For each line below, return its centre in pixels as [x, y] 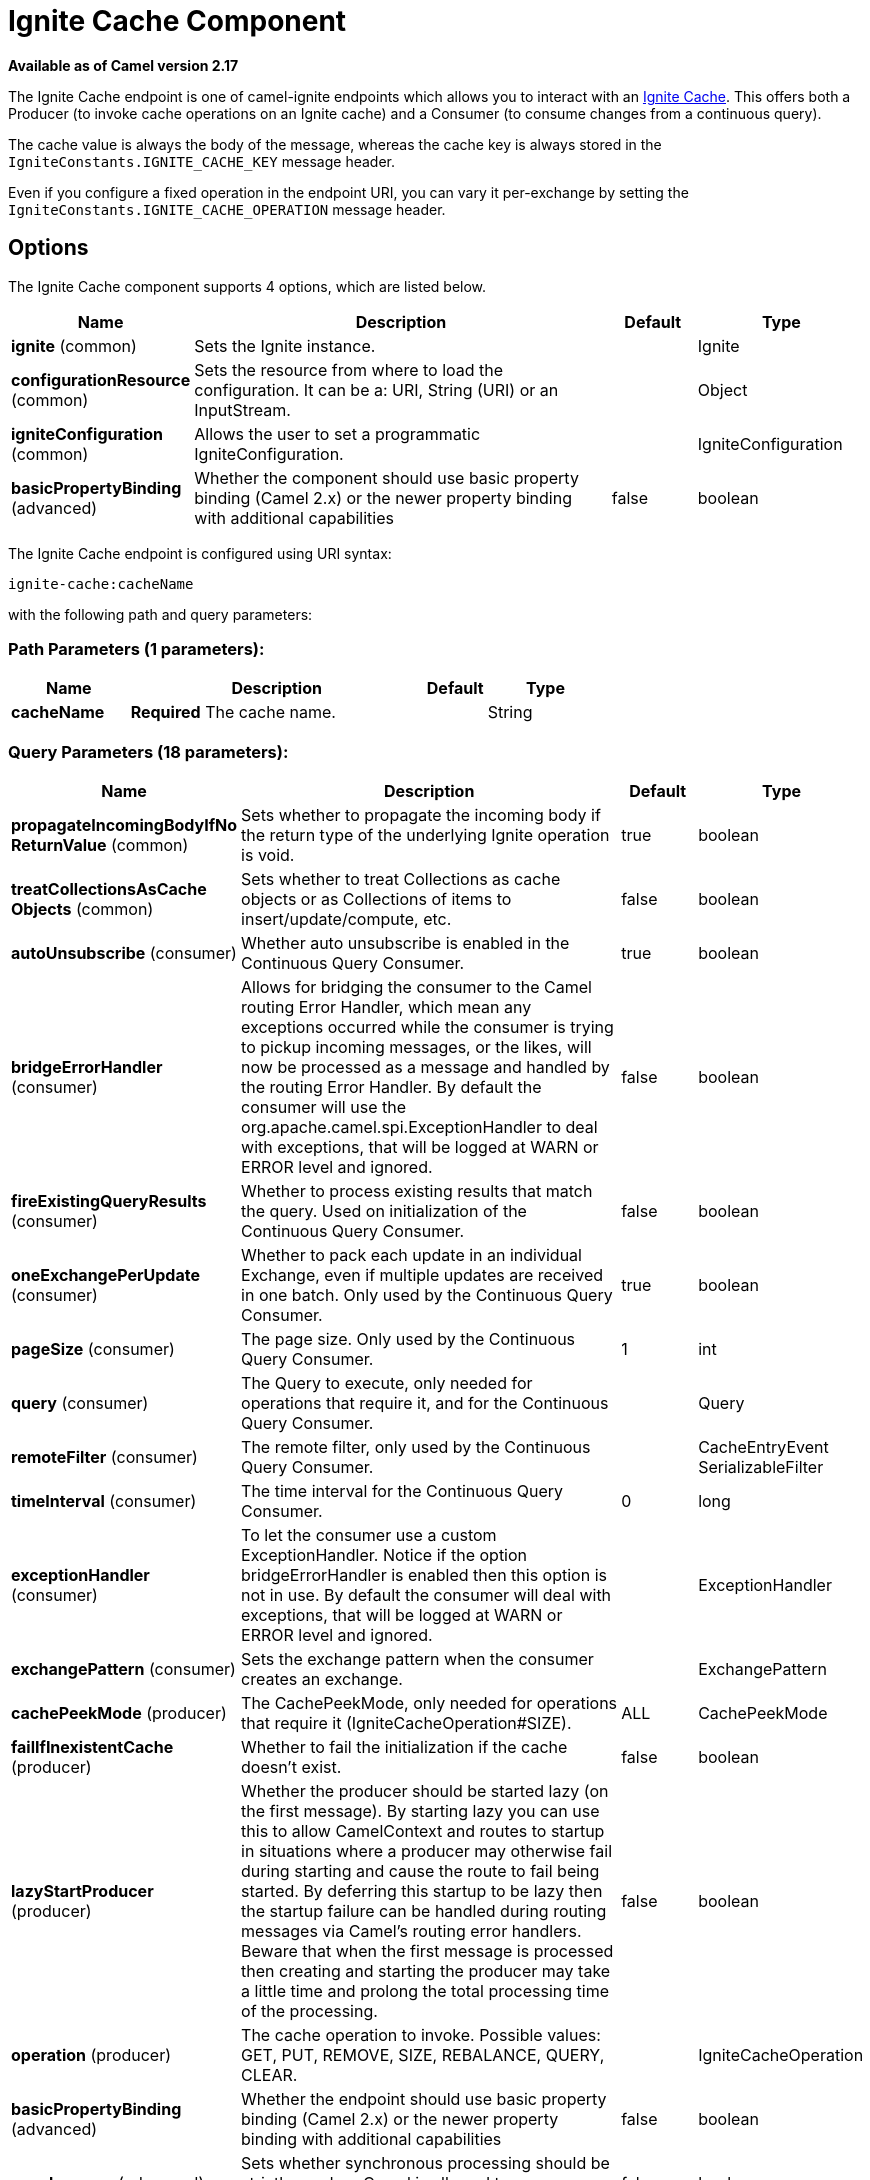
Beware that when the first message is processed [427, 1951]
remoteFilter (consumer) [104, 1457]
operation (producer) [91, 2055]
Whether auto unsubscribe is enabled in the [405, 943]
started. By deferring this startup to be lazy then [422, 1891]
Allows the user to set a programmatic [337, 433]
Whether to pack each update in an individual [411, 1255]
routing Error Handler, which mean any [386, 1007]
